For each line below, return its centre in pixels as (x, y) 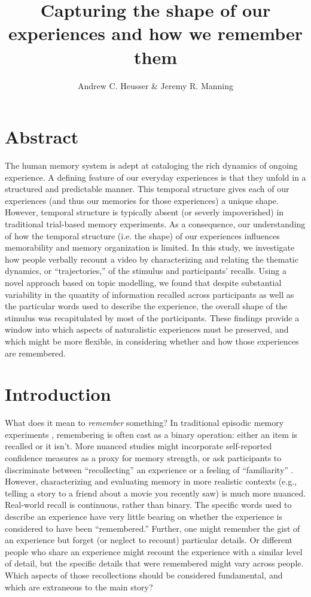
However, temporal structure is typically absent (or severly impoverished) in (144, 212)
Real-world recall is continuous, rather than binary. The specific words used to (148, 505)
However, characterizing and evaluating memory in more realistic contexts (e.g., (151, 481)
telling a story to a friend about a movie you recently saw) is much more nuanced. (155, 493)
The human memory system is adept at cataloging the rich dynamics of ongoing (151, 165)
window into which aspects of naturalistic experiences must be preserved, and (147, 329)
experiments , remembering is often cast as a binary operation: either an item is (151, 434)
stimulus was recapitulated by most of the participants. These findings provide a (152, 317)
